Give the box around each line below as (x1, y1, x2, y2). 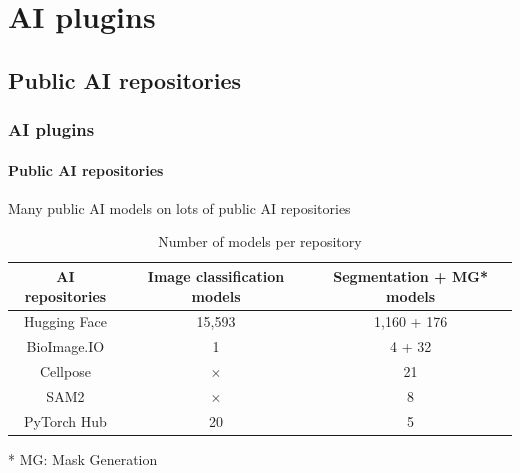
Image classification (147, 265, 285, 286)
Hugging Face (23, 311, 107, 332)
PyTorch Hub (24, 410, 107, 431)
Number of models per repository (158, 231, 362, 252)
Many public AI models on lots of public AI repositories (8, 197, 351, 218)
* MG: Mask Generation (8, 448, 158, 469)
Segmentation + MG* (333, 265, 488, 286)
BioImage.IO (26, 336, 105, 357)
